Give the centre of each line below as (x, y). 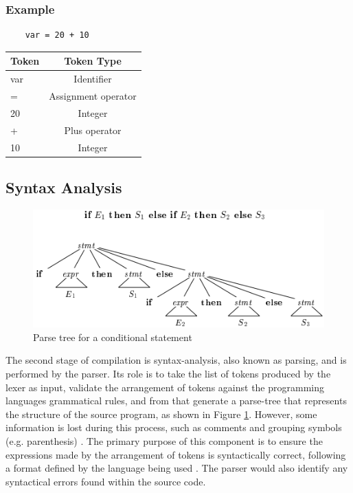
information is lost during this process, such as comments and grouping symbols (174, 427)
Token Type (93, 61)
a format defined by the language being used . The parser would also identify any (177, 468)
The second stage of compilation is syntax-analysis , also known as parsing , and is (176, 360)
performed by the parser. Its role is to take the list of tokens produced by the (168, 373)
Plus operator (93, 130)
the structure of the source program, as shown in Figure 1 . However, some (161, 414)
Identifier (93, 79)
